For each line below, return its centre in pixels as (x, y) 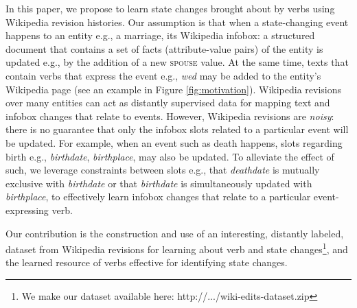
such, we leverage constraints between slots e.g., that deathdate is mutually (163, 170)
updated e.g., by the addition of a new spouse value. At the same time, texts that (177, 62)
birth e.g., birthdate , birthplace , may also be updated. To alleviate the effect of (170, 156)
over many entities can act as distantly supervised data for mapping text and (168, 103)
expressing (27, 210)
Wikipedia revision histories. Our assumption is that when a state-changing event (177, 22)
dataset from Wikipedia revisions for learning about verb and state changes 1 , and (177, 248)
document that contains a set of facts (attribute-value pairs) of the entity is (164, 48)
